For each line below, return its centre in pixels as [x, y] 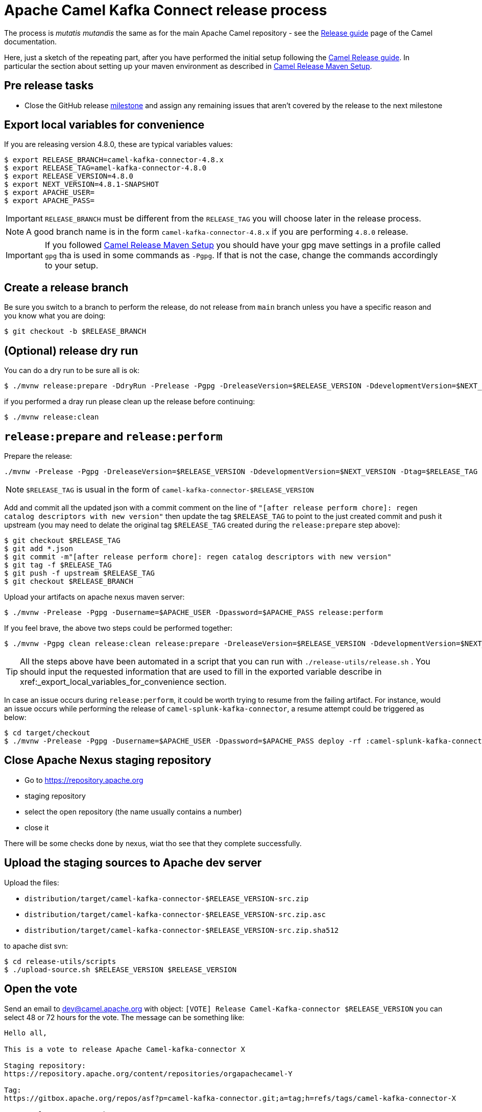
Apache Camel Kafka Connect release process [166, 10]
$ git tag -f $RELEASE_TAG [58, 565]
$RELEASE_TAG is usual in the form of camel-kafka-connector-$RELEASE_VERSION [170, 489]
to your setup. [71, 266]
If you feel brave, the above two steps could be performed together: [118, 628]
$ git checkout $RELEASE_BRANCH [69, 581]
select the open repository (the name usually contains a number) [133, 811]
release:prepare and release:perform [113, 436]
